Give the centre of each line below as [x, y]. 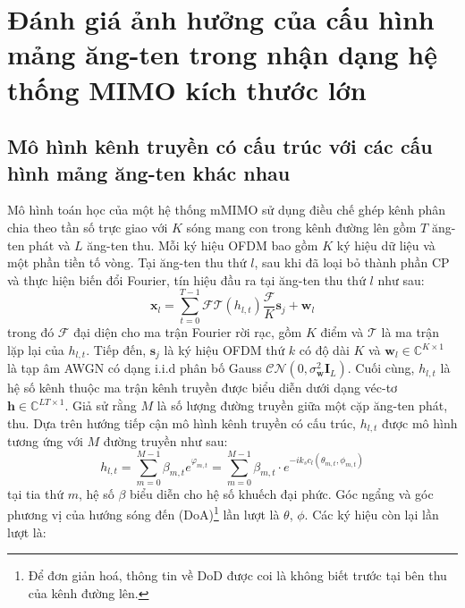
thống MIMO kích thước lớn [187, 89]
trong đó [31, 332]
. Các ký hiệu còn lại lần [372, 515]
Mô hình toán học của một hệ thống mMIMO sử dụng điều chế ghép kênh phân [227, 210]
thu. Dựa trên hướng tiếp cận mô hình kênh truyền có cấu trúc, [182, 422]
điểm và [342, 332]
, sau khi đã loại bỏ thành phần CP [352, 262]
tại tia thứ [36, 493]
